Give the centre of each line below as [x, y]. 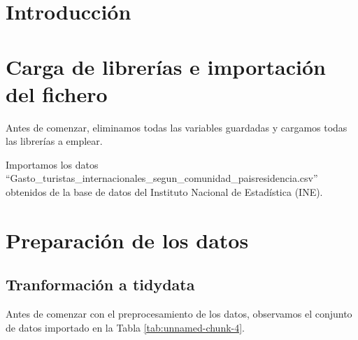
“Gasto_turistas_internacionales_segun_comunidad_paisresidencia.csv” [162, 178]
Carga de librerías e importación [166, 66]
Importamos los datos [52, 164]
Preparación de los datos [127, 240]
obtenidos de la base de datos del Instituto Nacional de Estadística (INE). [164, 192]
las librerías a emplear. [54, 141]
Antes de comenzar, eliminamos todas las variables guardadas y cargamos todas [177, 127]
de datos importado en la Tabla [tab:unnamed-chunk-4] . [126, 327]
